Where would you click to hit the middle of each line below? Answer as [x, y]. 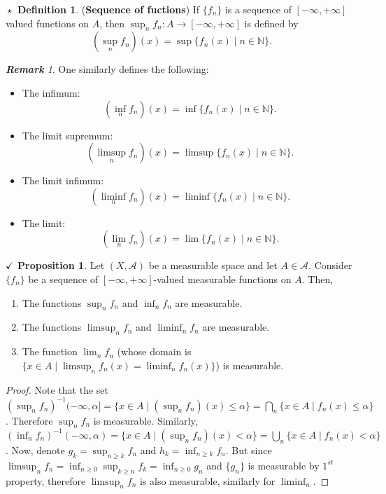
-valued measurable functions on [222, 279]
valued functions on [48, 23]
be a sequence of [63, 279]
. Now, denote [35, 450]
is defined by [271, 23]
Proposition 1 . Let [61, 265]
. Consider [330, 265]
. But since [249, 450]
